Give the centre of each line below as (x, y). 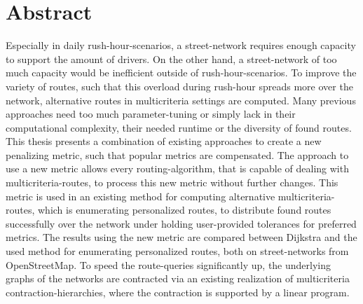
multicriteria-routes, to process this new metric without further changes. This (172, 182)
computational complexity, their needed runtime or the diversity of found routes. (179, 127)
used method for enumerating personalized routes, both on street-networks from (177, 251)
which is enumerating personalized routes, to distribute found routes (185, 210)
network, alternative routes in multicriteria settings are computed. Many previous (181, 100)
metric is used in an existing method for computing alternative (141, 196)
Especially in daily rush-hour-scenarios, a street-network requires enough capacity (181, 45)
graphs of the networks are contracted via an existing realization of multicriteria (178, 278)
